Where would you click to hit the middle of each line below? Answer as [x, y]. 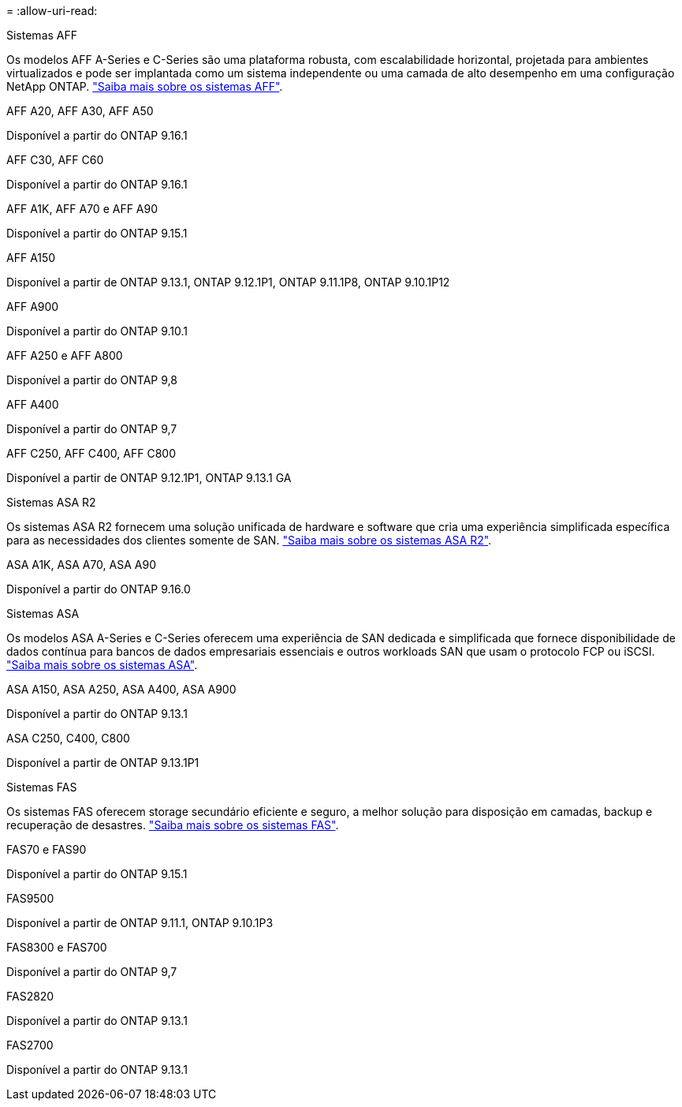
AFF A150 [31, 258]
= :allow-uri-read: [52, 11]
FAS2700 [30, 1045]
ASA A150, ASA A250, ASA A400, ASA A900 [121, 689]
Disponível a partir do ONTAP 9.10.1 [97, 331]
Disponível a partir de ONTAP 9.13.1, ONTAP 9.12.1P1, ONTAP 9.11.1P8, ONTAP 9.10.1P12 [228, 282]
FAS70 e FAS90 [47, 849]
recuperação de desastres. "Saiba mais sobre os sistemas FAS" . [173, 825]
